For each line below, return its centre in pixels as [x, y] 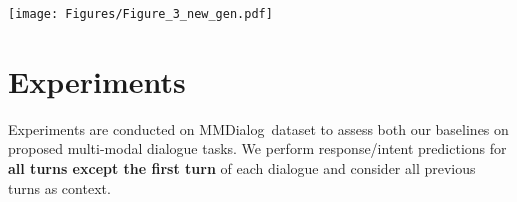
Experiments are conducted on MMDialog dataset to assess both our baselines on [258, 128]
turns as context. [59, 187]
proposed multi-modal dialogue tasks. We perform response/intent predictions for [257, 148]
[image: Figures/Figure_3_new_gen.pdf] [140, 14]
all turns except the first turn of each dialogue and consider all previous [242, 167]
